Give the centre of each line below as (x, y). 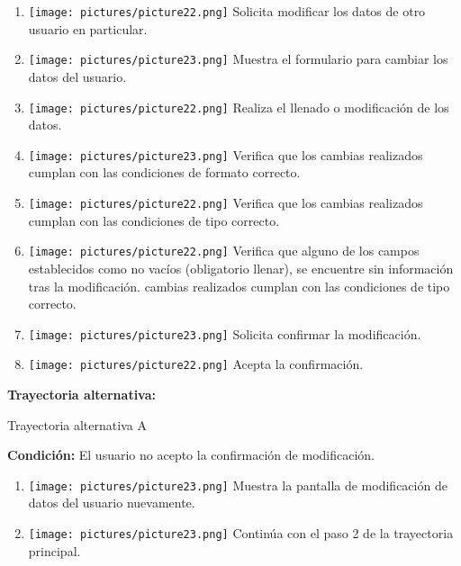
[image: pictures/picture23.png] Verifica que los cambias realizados (226, 154)
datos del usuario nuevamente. (112, 503)
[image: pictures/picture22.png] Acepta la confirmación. (196, 364)
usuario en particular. (88, 28)
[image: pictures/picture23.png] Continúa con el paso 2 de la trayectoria (241, 533)
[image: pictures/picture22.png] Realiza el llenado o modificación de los (239, 107)
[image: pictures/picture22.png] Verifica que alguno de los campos (224, 251)
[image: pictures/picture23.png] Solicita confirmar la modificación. (225, 333)
